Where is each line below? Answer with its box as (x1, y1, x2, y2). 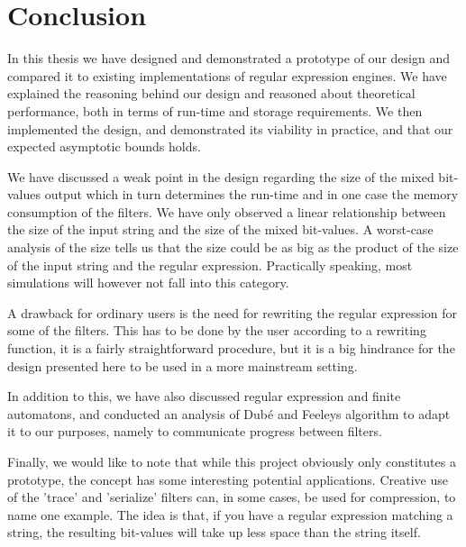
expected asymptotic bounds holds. (7, 137, 201, 156)
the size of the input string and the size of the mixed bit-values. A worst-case (7, 220, 434, 239)
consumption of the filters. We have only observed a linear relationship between (7, 202, 446, 221)
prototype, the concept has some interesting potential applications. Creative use (7, 470, 448, 488)
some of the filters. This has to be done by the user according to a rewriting (7, 321, 426, 340)
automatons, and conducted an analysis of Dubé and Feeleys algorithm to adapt (7, 404, 451, 423)
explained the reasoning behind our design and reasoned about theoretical (7, 84, 416, 103)
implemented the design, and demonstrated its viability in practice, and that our (7, 119, 453, 138)
